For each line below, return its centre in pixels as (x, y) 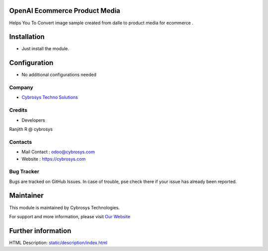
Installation (27, 37)
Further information (40, 231)
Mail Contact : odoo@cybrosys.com (58, 152)
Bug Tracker (24, 172)
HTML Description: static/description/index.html (58, 243)
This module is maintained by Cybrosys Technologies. (65, 207)
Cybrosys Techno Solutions (50, 97)
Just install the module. (45, 49)
